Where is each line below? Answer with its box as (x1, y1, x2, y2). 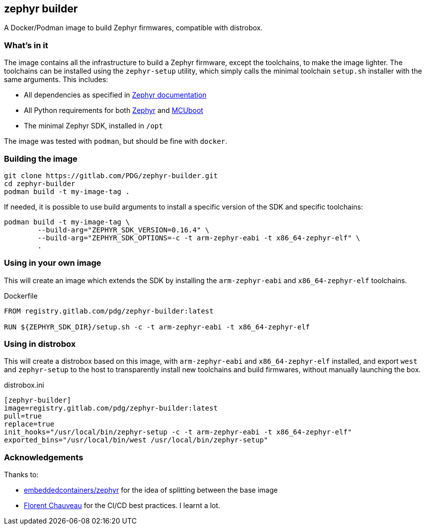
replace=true (4, 420, 55, 428)
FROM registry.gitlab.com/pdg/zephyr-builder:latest (4, 307, 214, 315)
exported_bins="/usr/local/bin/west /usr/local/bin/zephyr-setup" (4, 436, 268, 444)
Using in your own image (4, 258, 101, 268)
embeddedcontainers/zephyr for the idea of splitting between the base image (24, 486, 278, 495)
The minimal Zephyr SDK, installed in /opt (24, 121, 163, 130)
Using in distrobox (4, 339, 76, 349)
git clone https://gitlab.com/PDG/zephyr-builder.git (4, 171, 218, 180)
